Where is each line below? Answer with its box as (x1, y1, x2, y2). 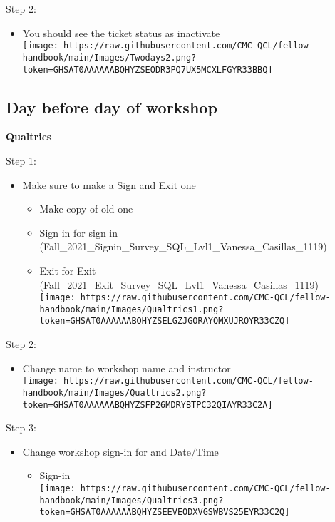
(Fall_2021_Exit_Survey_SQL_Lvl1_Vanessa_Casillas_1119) (39, 277, 319, 292)
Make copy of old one (39, 201, 133, 216)
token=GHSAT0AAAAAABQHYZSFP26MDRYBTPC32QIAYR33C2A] (22, 399, 273, 410)
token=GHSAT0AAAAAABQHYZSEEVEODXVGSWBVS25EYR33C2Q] (39, 507, 290, 518)
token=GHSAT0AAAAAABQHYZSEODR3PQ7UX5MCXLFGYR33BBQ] (22, 64, 273, 75)
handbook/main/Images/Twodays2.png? (22, 52, 197, 63)
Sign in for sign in (39, 225, 118, 240)
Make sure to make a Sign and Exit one (22, 177, 196, 192)
